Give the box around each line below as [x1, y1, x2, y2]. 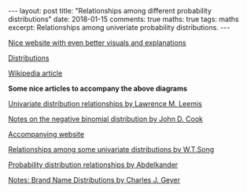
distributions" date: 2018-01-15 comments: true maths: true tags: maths [8, 14, 239, 24]
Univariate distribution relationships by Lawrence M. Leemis [8, 99, 202, 108]
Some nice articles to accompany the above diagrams [8, 84, 187, 93]
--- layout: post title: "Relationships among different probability [8, 6, 212, 15]
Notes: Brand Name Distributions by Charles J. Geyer [8, 175, 181, 184]
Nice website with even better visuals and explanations [8, 38, 186, 47]
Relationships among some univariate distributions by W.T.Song [8, 145, 215, 154]
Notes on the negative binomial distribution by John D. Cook [8, 114, 203, 124]
